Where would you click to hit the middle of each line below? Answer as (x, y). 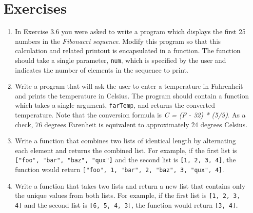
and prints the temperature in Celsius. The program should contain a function (132, 95)
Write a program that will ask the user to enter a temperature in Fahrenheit (129, 86)
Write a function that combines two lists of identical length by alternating (125, 141)
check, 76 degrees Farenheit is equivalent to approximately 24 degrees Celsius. (131, 124)
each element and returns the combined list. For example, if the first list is (126, 150)
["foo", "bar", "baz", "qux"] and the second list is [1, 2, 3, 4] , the (125, 160)
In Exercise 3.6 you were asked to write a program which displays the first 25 (130, 31)
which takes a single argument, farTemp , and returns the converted (115, 105)
